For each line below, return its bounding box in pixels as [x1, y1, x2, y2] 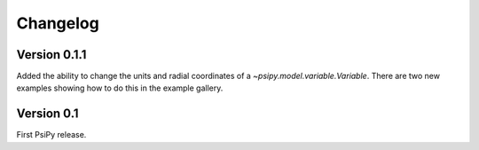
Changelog [16, 13, 99, 33]
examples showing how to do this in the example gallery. [16, 83, 224, 93]
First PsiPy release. [16, 130, 87, 140]
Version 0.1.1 [16, 47, 87, 62]
